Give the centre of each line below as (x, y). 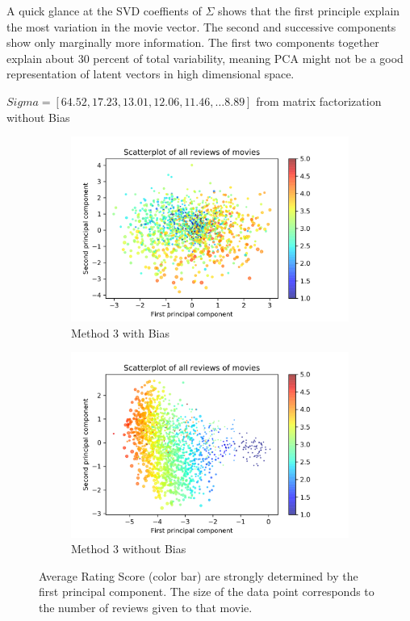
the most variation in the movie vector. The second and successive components (201, 26)
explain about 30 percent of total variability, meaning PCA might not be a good (205, 58)
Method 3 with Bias (120, 332)
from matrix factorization (319, 101)
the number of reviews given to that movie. (146, 607)
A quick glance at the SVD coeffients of (104, 10)
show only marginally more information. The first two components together (193, 42)
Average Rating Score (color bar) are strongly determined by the (199, 575)
